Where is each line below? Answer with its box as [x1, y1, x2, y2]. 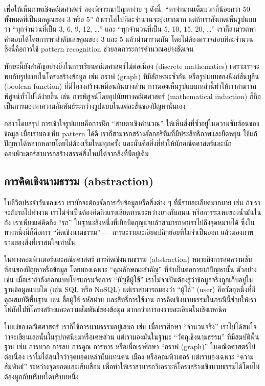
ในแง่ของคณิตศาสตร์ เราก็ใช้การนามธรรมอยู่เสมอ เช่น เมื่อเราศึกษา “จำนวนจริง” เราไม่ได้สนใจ [4, 321, 257, 332]
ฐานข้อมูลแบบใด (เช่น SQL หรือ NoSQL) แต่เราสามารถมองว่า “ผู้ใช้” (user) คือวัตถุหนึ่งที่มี [4, 284, 256, 295]
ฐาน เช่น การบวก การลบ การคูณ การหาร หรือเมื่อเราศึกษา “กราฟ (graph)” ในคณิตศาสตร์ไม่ [4, 341, 256, 352]
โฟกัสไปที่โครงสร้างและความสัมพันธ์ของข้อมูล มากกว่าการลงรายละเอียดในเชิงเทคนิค [4, 304, 226, 315]
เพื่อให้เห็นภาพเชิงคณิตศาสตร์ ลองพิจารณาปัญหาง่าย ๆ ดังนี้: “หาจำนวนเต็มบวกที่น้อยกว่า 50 [4, 4, 250, 14]
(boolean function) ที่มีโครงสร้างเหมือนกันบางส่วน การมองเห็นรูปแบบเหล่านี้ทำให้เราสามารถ [4, 81, 256, 91]
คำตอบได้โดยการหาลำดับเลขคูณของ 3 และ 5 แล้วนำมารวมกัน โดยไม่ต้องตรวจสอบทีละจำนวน [4, 33, 253, 44]
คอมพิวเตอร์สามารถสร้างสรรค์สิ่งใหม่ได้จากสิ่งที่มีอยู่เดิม [4, 148, 149, 158]
